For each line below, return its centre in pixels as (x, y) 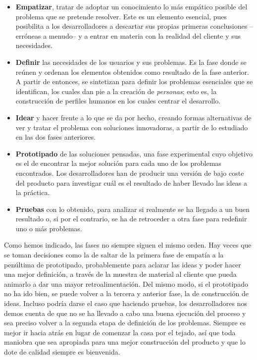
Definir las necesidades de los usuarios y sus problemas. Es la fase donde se (131, 62)
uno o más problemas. (49, 228)
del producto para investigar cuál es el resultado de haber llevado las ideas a (131, 182)
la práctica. (33, 192)
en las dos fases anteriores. (56, 137)
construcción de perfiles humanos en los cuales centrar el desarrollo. (118, 101)
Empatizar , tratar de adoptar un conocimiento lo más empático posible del (131, 6)
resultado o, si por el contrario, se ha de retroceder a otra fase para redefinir (131, 219)
